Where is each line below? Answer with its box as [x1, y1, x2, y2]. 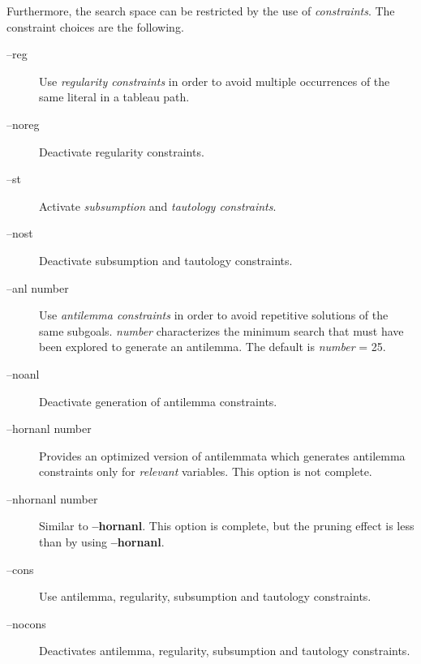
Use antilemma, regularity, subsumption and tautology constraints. [39, 588, 372, 605]
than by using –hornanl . [39, 533, 165, 550]
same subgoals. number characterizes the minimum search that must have [39, 322, 404, 339]
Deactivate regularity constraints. [39, 143, 204, 160]
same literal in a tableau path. [39, 88, 190, 105]
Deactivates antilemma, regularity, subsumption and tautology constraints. [39, 642, 410, 659]
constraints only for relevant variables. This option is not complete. [39, 463, 372, 480]
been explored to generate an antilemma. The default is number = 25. [39, 338, 386, 355]
